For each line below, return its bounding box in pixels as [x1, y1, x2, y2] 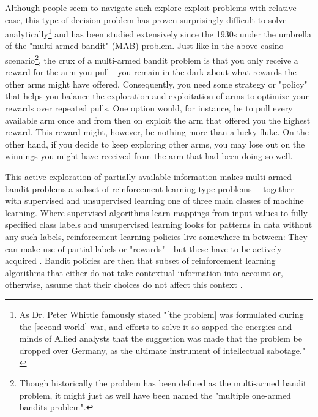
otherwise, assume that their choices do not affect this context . [5, 278, 243, 291]
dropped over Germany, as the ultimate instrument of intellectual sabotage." [19, 344, 306, 356]
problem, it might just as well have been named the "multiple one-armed [19, 388, 291, 401]
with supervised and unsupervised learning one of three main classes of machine [5, 194, 304, 207]
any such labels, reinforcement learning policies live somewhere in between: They [5, 230, 308, 242]
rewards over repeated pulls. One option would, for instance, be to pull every [5, 102, 293, 115]
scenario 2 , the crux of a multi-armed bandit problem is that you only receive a [5, 52, 298, 66]
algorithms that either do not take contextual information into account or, [5, 266, 283, 279]
